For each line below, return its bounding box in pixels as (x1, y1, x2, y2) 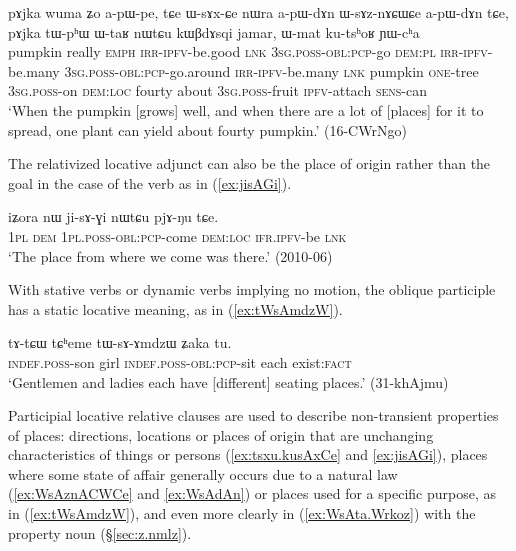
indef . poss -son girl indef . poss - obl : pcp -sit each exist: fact (8, 351, 352, 372)
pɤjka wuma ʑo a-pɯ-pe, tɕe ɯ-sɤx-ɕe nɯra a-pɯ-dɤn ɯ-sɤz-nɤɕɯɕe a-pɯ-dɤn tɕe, (8, 2, 509, 22)
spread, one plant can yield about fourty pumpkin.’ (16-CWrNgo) (8, 119, 407, 140)
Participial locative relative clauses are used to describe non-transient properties (8, 405, 499, 426)
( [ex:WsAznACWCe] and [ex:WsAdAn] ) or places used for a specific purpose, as (8, 483, 496, 504)
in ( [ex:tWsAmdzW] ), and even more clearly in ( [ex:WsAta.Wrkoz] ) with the (8, 503, 476, 524)
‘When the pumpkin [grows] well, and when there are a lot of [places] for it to (8, 99, 484, 120)
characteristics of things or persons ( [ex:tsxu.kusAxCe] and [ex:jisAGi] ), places (8, 444, 488, 465)
